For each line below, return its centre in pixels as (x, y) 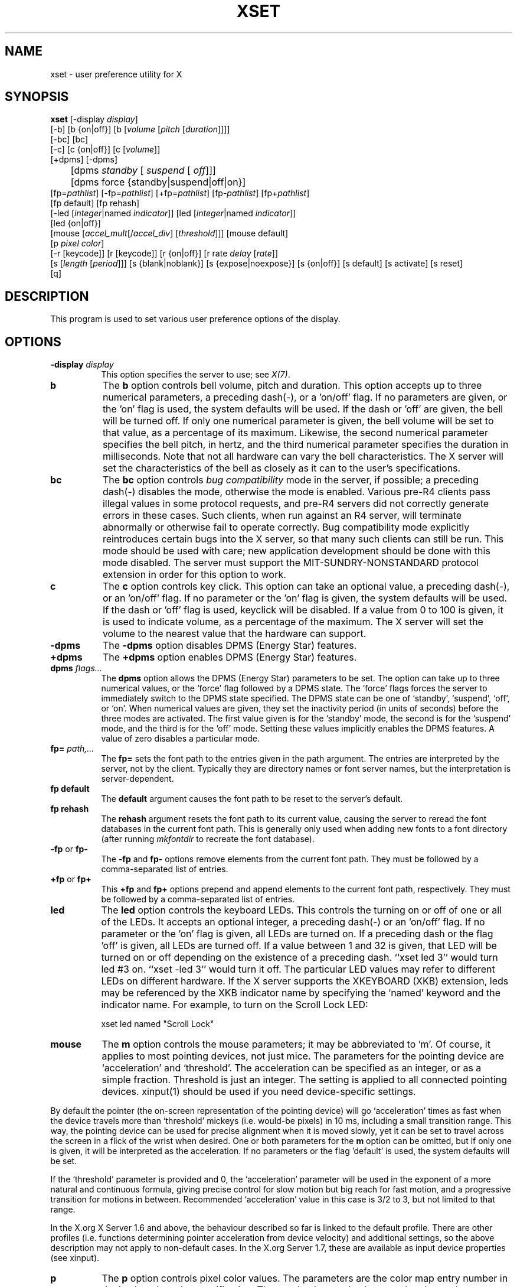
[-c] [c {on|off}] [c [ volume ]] (105, 149)
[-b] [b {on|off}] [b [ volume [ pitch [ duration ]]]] (140, 129)
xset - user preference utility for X (116, 74)
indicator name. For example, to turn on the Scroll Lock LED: (235, 1005)
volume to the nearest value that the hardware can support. (234, 634)
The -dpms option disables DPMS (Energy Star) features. (230, 646)
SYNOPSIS (37, 97)
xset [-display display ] (94, 119)
